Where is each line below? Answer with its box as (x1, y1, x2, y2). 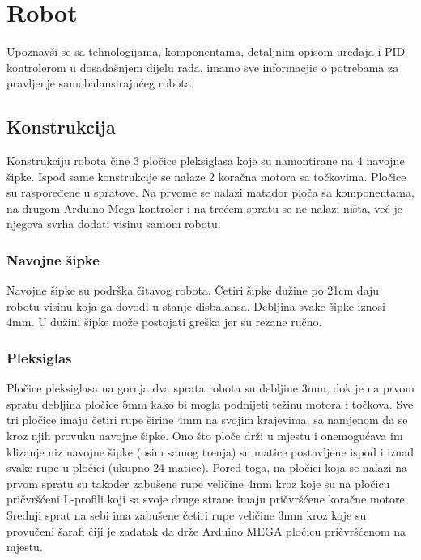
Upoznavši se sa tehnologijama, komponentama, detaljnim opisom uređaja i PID (6, 43, 406, 60)
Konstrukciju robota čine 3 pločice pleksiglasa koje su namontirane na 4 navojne (6, 152, 405, 169)
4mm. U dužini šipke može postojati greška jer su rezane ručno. (6, 313, 322, 330)
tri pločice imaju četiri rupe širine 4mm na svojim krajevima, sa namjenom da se (6, 411, 408, 428)
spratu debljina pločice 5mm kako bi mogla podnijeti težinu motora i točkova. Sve (6, 395, 414, 412)
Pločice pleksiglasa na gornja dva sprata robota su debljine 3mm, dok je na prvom (6, 380, 415, 397)
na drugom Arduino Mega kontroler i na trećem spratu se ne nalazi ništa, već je (6, 199, 402, 216)
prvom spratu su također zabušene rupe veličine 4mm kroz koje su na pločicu (6, 474, 390, 491)
